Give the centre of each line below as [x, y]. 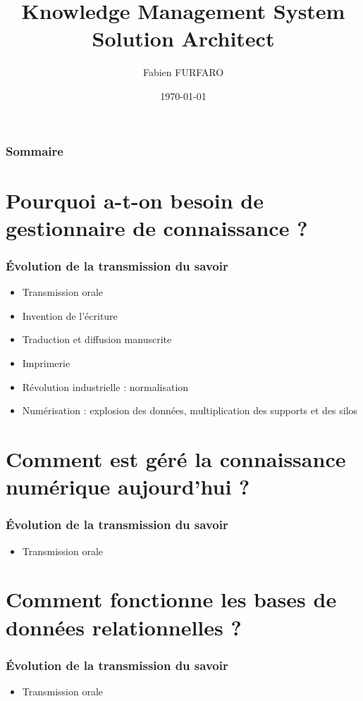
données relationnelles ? [124, 627]
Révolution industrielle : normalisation [105, 386]
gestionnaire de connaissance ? [157, 227]
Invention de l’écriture [70, 315]
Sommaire [35, 150]
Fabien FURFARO [183, 72]
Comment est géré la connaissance [176, 458]
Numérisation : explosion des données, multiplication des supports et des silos [190, 410]
